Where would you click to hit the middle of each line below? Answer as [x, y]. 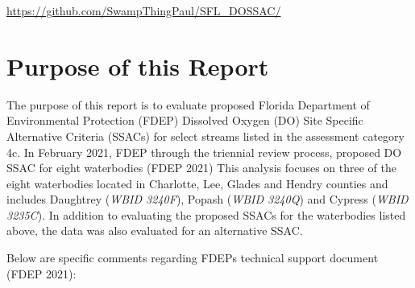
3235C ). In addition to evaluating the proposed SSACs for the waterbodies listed [206, 214]
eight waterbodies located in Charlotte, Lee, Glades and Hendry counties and [197, 183]
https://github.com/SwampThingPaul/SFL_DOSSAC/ [144, 10]
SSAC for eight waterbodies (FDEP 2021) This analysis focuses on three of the [201, 168]
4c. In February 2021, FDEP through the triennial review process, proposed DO [204, 152]
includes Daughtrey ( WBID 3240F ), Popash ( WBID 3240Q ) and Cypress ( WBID [207, 199]
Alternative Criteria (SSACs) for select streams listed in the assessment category [205, 136]
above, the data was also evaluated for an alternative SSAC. [155, 230]
